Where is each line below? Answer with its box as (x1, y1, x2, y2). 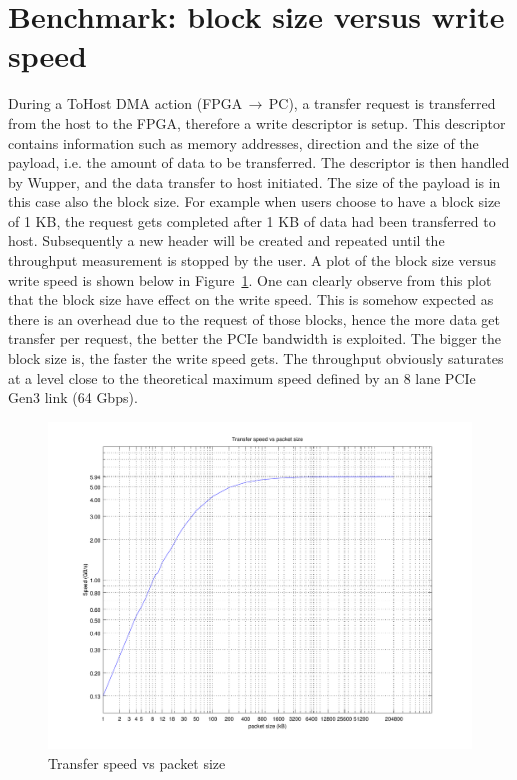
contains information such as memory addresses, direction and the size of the (8, 132, 479, 153)
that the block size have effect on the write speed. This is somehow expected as (8, 289, 494, 310)
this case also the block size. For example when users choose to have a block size (8, 191, 501, 212)
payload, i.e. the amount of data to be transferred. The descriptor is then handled (8, 152, 510, 173)
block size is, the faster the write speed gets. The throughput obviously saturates (8, 348, 504, 369)
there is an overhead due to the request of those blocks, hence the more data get (8, 308, 500, 329)
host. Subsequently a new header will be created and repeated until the (8, 230, 445, 251)
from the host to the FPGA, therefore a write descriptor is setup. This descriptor (8, 112, 506, 133)
